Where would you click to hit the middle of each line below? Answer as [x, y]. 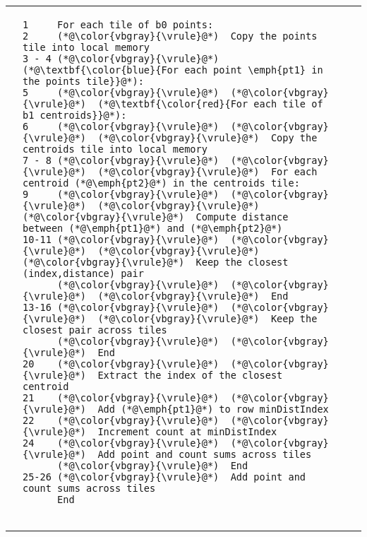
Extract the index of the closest [190, 375]
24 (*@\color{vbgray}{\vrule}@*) [121, 443]
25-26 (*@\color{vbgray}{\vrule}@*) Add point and [164, 477]
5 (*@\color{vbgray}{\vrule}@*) [121, 93]
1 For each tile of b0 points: [118, 25]
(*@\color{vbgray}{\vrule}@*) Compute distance [156, 217]
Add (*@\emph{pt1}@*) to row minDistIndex [213, 409]
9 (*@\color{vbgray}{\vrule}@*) [121, 194]
